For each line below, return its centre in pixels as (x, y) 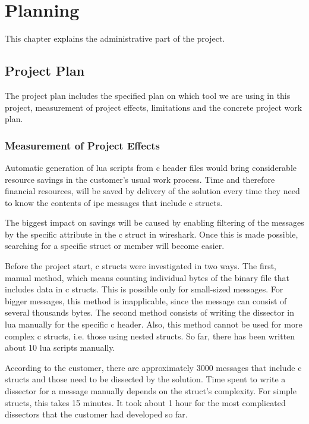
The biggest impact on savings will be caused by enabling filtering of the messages (154, 222)
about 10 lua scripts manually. (60, 347)
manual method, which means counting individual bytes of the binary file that (147, 277)
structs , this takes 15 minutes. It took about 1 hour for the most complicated (145, 402)
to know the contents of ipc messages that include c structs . (114, 202)
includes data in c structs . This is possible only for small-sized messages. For (144, 289)
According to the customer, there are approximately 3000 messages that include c (153, 367)
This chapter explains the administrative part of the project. (115, 38)
